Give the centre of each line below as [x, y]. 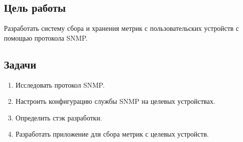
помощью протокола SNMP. [46, 37]
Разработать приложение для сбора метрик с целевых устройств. [112, 134]
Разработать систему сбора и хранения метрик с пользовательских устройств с [121, 28]
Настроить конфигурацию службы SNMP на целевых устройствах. [115, 101]
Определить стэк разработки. [59, 117]
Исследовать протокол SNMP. [60, 84]
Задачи [20, 64]
